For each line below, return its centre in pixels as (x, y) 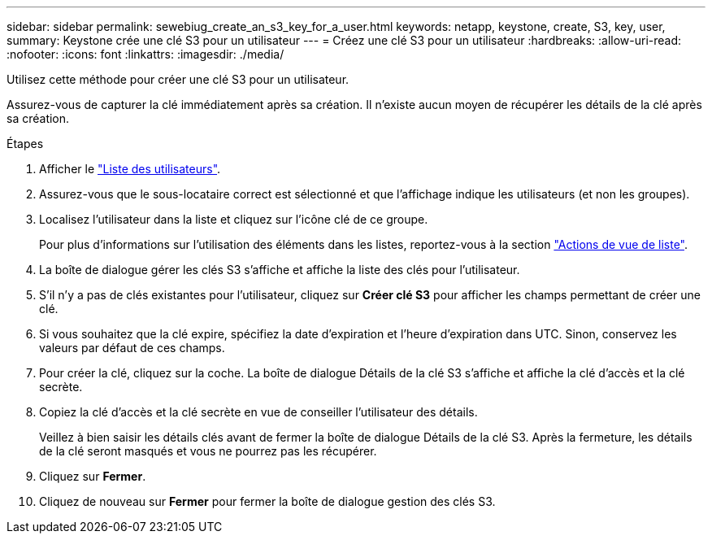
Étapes (25, 144)
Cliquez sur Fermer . (93, 476)
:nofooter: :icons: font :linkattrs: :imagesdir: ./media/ (145, 54)
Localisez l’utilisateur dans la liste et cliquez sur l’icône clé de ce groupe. (234, 219)
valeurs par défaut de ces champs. (132, 348)
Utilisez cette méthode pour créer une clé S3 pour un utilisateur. (178, 79)
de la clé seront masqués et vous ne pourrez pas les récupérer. (208, 451)
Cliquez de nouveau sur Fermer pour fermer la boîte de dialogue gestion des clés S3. (267, 501)
